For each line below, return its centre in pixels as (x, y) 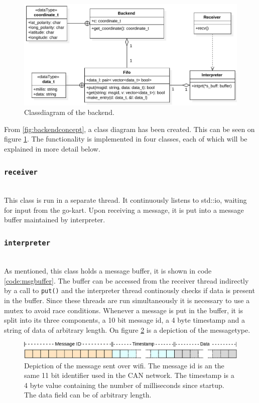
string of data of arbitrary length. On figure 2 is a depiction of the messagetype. (127, 329)
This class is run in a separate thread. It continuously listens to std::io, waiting (125, 199)
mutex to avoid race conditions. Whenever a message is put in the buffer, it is (124, 310)
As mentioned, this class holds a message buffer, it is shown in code (108, 271)
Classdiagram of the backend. (69, 112)
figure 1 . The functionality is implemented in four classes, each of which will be (126, 139)
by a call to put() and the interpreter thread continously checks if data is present (129, 290)
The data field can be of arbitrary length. (88, 395)
